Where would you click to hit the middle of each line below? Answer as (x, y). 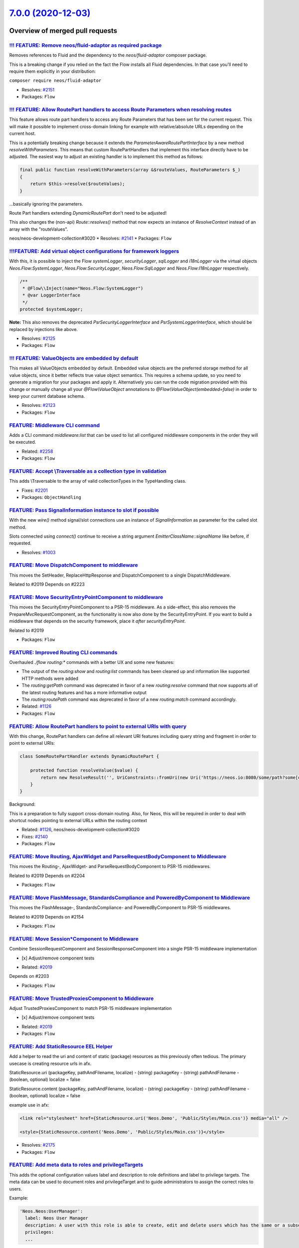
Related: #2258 (37, 451)
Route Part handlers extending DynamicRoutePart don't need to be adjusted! (88, 213)
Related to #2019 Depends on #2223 (47, 585)
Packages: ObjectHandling (52, 497)
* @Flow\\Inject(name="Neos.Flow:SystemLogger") (83, 288)
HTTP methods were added (50, 678)
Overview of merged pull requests (63, 31)
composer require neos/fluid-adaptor (55, 81)
